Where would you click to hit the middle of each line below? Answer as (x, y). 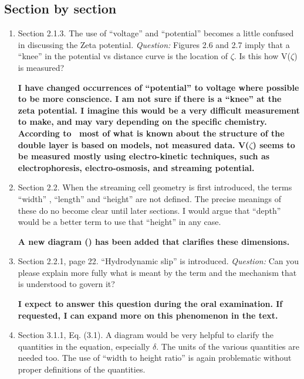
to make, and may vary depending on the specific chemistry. (142, 122)
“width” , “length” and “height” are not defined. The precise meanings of (150, 198)
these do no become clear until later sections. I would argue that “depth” (149, 210)
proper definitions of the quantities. (82, 369)
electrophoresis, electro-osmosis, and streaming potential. (136, 167)
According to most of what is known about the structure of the (151, 133)
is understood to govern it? (66, 284)
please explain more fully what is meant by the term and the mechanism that (157, 272)
